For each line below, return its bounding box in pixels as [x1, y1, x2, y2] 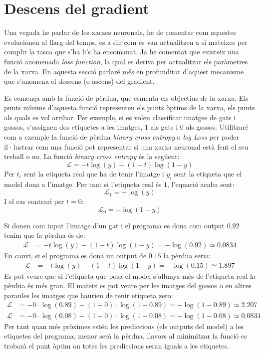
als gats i [150, 122, 178, 132]
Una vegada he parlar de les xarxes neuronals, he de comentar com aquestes [4, 27, 237, 37]
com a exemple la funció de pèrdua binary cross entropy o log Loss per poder [4, 132, 239, 142]
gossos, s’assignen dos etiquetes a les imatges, [4, 122, 143, 132]
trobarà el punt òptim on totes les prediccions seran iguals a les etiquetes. [4, 340, 229, 351]
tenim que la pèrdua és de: [4, 230, 85, 240]
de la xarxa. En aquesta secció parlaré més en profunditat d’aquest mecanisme [4, 66, 244, 76]
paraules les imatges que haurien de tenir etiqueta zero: [4, 290, 173, 300]
